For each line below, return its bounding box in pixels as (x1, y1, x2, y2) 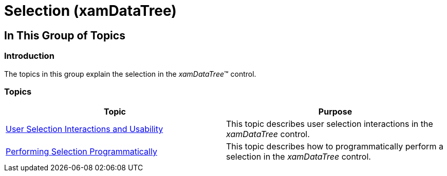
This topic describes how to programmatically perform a (226, 141, 443, 152)
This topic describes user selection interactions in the (226, 119, 433, 129)
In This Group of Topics (4, 29, 125, 42)
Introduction (4, 51, 54, 61)
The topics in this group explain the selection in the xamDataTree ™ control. (4, 69, 256, 78)
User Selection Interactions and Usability (6, 124, 163, 135)
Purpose (318, 106, 352, 117)
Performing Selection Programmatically (6, 146, 157, 157)
